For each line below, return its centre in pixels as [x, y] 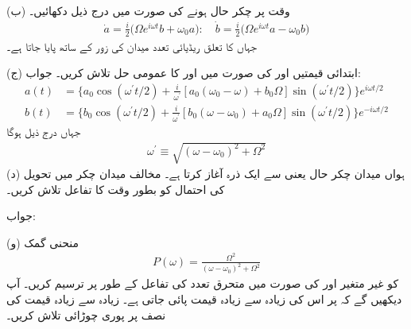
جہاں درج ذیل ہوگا [44, 131]
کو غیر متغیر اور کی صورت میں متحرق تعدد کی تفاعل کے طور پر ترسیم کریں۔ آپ [203, 283]
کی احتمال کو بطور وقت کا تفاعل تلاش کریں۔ [116, 189]
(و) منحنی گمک [43, 242]
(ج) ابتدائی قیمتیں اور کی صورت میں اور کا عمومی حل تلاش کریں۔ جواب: [184, 73]
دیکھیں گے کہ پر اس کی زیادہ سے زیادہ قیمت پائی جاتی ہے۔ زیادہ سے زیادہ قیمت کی [204, 299]
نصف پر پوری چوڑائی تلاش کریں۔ [86, 314]
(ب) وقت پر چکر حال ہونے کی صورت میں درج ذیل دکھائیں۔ [148, 10]
